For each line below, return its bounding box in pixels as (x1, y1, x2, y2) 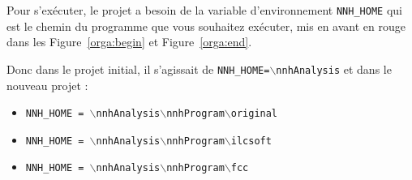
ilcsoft (230, 135, 272, 147)
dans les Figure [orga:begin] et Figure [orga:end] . (6, 33, 252, 50)
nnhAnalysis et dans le (276, 60, 392, 77)
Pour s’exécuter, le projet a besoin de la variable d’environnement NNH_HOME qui (6, 2, 402, 18)
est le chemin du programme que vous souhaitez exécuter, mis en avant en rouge (6, 17, 406, 34)
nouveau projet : (6, 76, 88, 93)
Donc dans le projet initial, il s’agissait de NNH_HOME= (6, 60, 270, 77)
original (230, 108, 278, 120)
